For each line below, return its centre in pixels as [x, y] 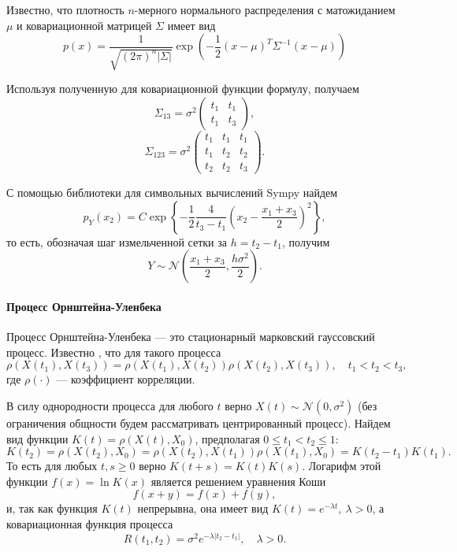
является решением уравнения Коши [238, 481]
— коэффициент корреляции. [126, 379]
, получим [306, 241]
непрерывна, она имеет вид [203, 508]
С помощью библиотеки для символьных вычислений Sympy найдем [172, 193]
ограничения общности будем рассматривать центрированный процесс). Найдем [199, 423]
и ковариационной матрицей [84, 25]
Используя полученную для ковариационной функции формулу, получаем [183, 89]
